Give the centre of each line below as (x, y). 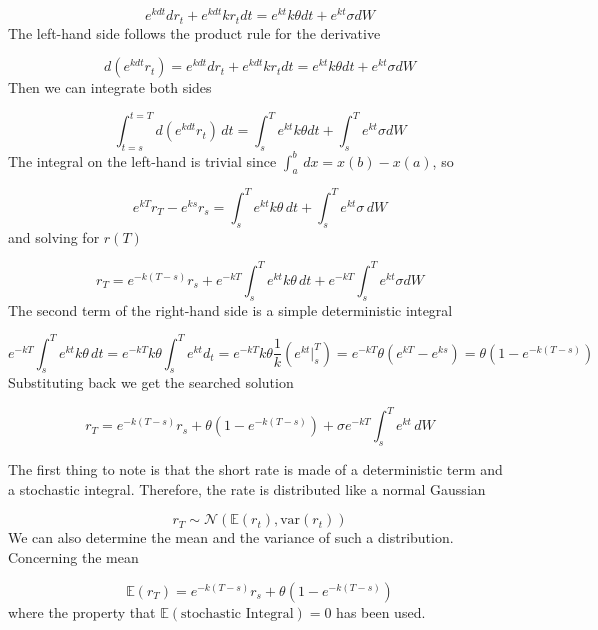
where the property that (82, 611)
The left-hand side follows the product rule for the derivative (194, 32)
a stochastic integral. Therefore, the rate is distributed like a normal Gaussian (247, 488)
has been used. (381, 611)
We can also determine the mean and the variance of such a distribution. (231, 537)
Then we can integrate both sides (110, 87)
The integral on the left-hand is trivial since (142, 160)
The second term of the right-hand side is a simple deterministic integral (230, 309)
